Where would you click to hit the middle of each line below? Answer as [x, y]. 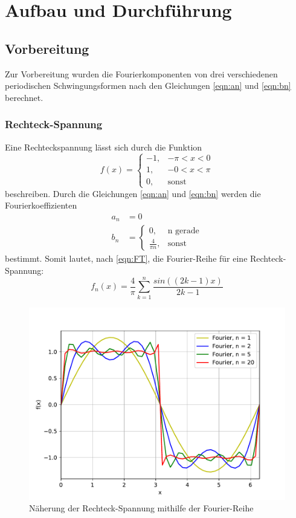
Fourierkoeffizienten [41, 205]
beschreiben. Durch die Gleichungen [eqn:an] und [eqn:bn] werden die [133, 193]
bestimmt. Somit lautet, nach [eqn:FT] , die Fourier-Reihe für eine [126, 258]
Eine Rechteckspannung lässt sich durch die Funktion [104, 147]
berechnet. [24, 97]
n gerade [183, 231]
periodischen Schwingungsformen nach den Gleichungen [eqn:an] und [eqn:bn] [148, 86]
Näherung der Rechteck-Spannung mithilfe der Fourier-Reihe [141, 508]
